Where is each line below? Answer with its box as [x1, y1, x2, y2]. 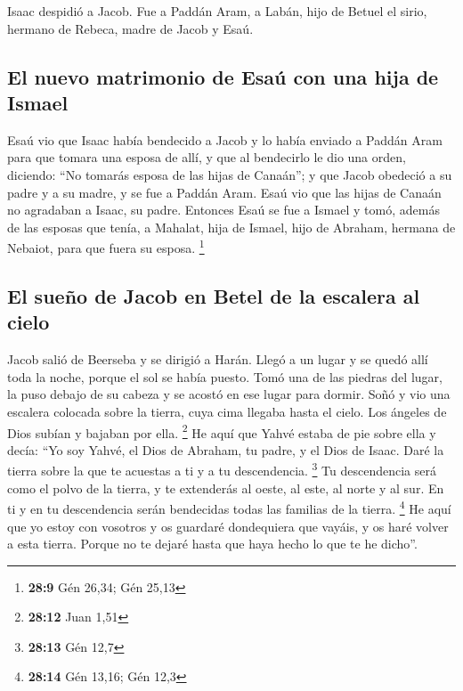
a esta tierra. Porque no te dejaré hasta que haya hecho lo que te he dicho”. [7, 534, 418, 553]
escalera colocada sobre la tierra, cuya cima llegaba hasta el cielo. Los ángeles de [7, 402, 447, 420]
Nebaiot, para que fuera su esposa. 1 [7, 236, 205, 256]
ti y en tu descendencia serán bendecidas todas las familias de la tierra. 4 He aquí [7, 497, 451, 517]
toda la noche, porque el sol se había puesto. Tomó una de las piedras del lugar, [7, 367, 443, 386]
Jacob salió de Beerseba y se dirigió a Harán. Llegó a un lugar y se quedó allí [7, 350, 428, 369]
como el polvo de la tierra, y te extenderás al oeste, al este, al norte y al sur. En [7, 478, 444, 497]
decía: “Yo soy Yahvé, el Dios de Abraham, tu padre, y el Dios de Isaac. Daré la [7, 440, 444, 459]
